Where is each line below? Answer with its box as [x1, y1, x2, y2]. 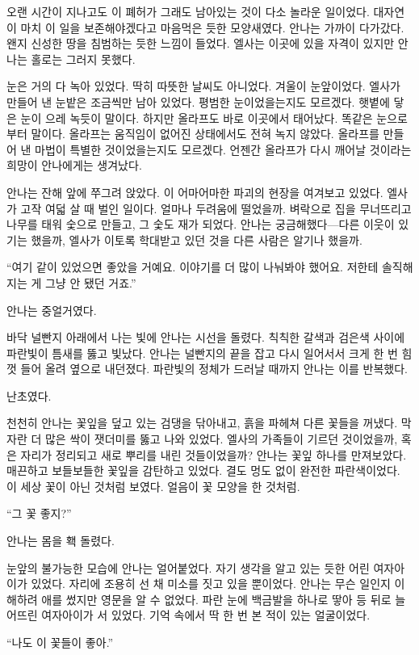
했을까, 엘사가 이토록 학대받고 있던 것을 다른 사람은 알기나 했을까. [31, 231, 362, 248]
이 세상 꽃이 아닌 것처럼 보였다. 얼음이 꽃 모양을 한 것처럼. [6, 477, 300, 494]
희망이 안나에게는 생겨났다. [6, 157, 142, 174]
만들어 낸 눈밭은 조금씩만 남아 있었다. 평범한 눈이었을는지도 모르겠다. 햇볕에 [6, 93, 390, 110]
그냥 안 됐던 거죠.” [44, 274, 136, 291]
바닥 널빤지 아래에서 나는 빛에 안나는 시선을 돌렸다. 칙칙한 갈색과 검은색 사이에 [6, 329, 405, 346]
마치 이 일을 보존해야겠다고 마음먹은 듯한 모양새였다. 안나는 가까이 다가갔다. [20, 19, 404, 36]
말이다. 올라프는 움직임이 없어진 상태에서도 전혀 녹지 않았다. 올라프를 [31, 125, 379, 142]
